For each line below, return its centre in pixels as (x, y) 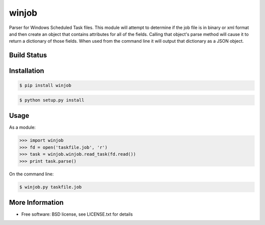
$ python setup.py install (52, 100)
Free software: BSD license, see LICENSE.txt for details (77, 214)
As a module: (22, 127)
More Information (36, 202)
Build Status (28, 55)
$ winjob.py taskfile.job (51, 187)
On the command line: (31, 174)
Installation (26, 71)
